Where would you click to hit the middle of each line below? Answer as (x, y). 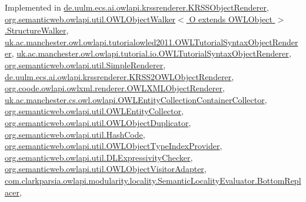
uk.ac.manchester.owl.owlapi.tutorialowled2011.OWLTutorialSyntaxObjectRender (152, 42)
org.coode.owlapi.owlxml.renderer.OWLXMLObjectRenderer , (115, 88)
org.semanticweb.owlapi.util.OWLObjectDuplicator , (98, 122)
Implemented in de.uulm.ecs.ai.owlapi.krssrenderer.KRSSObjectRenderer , (137, 7)
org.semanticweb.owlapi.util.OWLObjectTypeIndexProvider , (114, 146)
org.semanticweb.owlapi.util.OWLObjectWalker (90, 19)
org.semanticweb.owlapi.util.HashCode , (75, 134)
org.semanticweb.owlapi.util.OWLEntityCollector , (94, 111)
